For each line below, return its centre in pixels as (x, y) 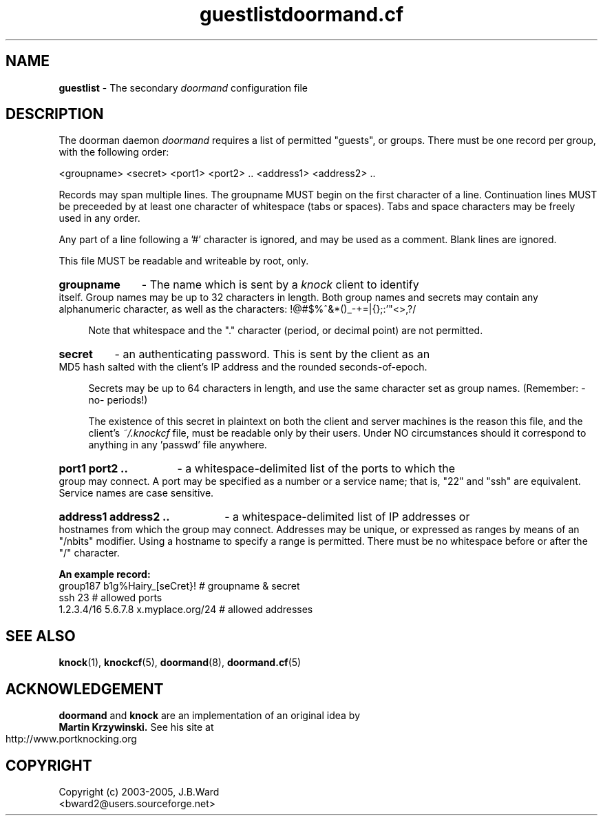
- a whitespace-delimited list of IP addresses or (347, 517)
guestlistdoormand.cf (301, 14)
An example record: (105, 574)
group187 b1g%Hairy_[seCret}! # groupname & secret (179, 586)
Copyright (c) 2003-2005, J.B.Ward (139, 791)
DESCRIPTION (55, 114)
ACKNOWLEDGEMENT (85, 689)
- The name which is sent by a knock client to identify (280, 285)
